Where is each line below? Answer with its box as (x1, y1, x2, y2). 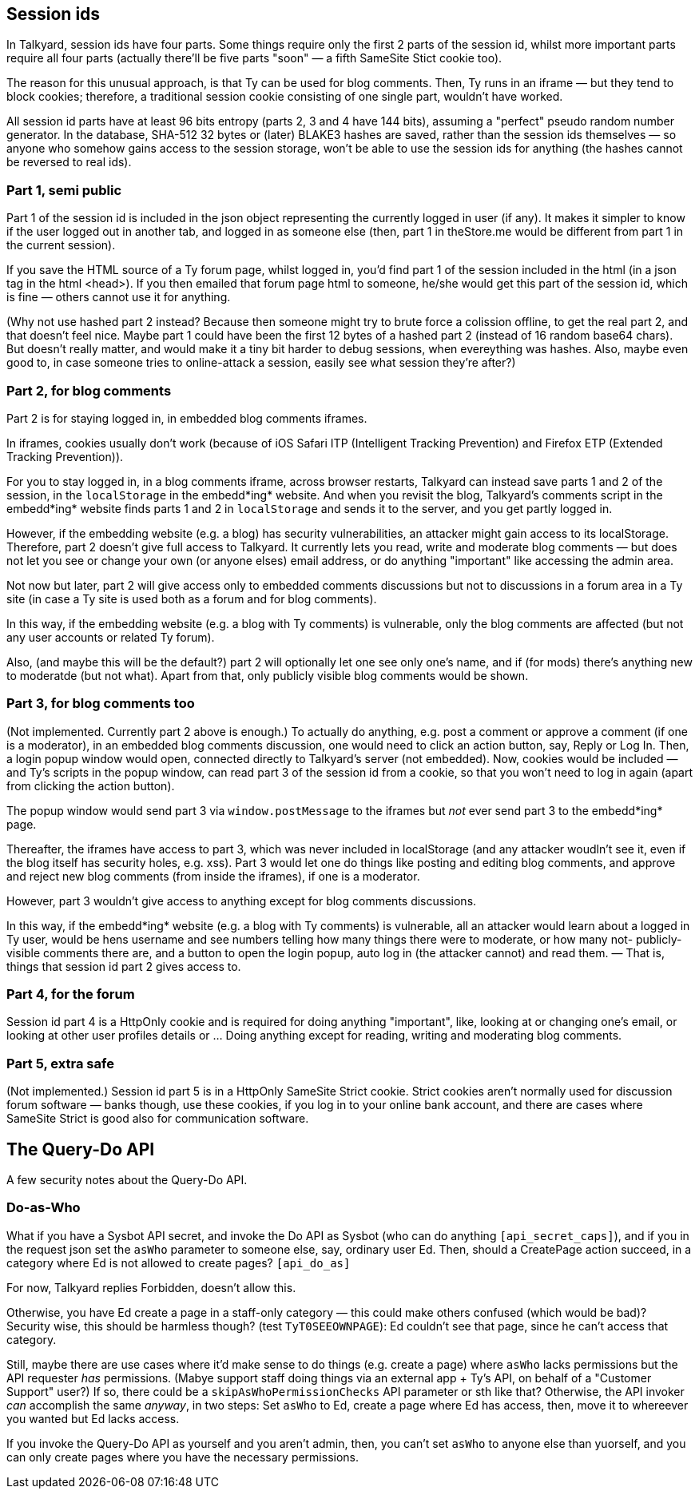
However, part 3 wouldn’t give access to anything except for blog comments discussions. (6, 893, 477, 908)
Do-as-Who (6, 1199, 81, 1216)
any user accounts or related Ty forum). (6, 630, 215, 644)
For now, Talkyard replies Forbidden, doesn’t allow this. (6, 1280, 296, 1294)
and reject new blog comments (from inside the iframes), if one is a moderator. (6, 869, 420, 883)
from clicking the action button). (6, 778, 175, 793)
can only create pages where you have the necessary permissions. (6, 1449, 359, 1464)
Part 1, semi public (6, 181, 122, 198)
